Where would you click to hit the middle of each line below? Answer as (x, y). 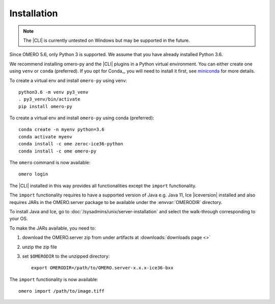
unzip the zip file (39, 247)
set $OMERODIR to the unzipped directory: (66, 256)
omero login (33, 174)
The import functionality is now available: (54, 279)
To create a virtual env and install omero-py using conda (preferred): (82, 118)
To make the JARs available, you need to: (53, 228)
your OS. (19, 219)
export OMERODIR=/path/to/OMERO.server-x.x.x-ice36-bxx (102, 268)
